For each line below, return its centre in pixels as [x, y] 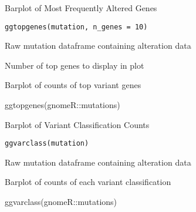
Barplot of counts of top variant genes [73, 85]
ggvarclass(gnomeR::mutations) [61, 202]
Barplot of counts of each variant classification [88, 182]
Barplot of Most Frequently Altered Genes [81, 8]
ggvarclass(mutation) [47, 144]
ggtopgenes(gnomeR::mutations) [62, 105]
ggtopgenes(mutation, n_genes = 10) [76, 27]
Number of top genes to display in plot [75, 65]
